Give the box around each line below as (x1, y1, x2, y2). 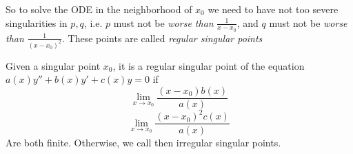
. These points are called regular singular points (62, 30, 263, 45)
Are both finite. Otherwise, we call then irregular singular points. (6, 135, 281, 149)
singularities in (6, 15, 68, 30)
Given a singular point (6, 58, 101, 73)
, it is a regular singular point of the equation (112, 58, 305, 73)
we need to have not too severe (208, 2, 339, 16)
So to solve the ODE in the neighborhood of (6, 2, 192, 16)
